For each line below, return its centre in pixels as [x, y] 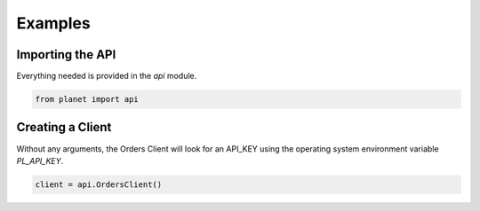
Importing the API [66, 55]
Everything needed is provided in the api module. [107, 76]
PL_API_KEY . [40, 160]
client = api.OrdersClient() [99, 184]
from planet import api [87, 99]
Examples [53, 23]
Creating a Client [64, 127]
